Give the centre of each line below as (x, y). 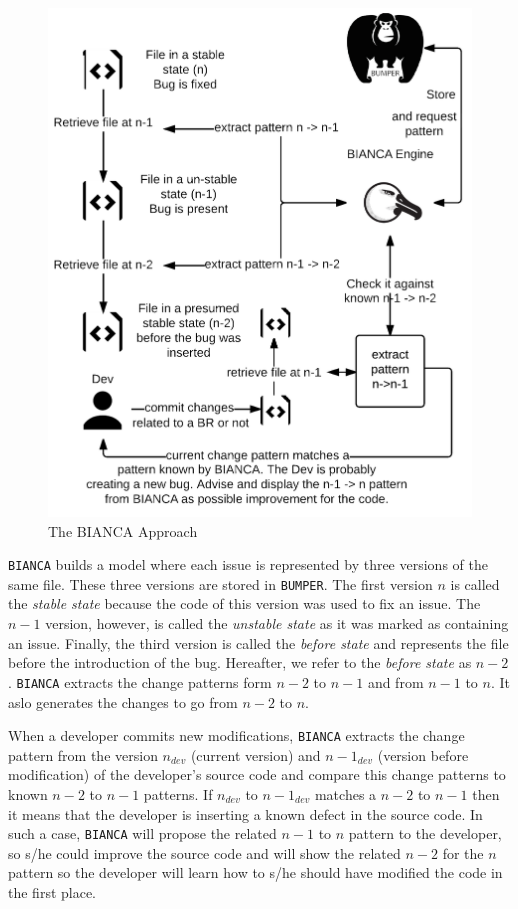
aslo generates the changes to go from (123, 701)
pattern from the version (83, 754)
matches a (345, 793)
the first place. (52, 891)
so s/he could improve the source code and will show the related (204, 852)
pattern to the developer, (425, 833)
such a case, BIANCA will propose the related (142, 833)
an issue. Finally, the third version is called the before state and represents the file (258, 642)
